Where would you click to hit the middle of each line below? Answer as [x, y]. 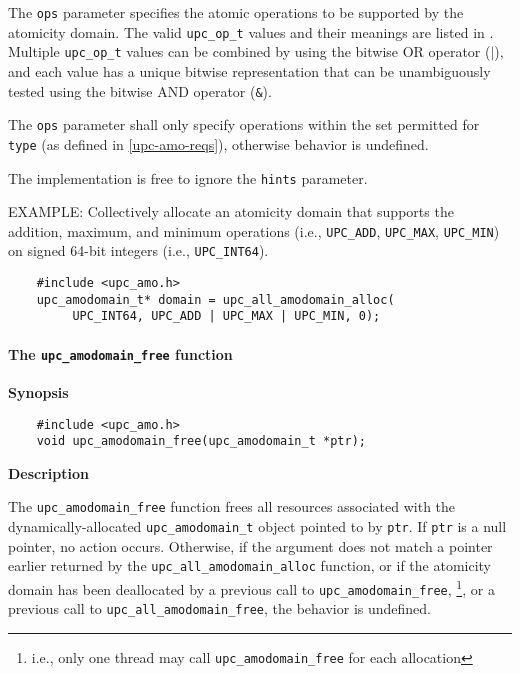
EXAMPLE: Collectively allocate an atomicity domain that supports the [231, 211]
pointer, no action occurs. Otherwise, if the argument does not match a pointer [250, 545]
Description [49, 472]
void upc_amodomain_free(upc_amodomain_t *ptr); [201, 441]
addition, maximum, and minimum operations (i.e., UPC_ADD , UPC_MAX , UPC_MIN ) [254, 230]
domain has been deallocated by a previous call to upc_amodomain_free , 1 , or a [251, 587]
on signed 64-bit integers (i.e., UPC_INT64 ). [138, 250]
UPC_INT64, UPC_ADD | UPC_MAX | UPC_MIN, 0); [226, 316]
